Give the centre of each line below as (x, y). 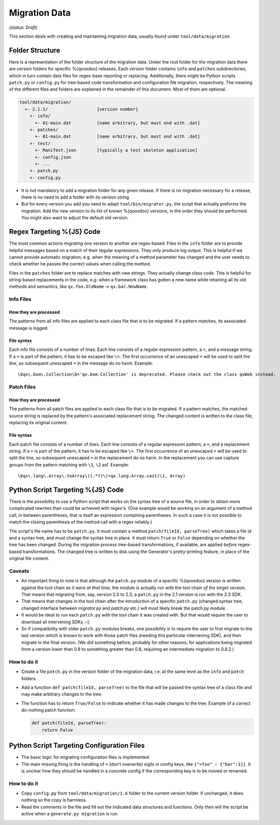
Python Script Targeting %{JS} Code (67, 490)
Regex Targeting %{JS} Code (55, 232)
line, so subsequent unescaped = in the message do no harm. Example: (81, 363)
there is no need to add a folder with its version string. (76, 197)
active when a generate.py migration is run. (70, 814)
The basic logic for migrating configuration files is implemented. (86, 757)
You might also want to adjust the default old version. (75, 218)
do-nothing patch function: (48, 710)
